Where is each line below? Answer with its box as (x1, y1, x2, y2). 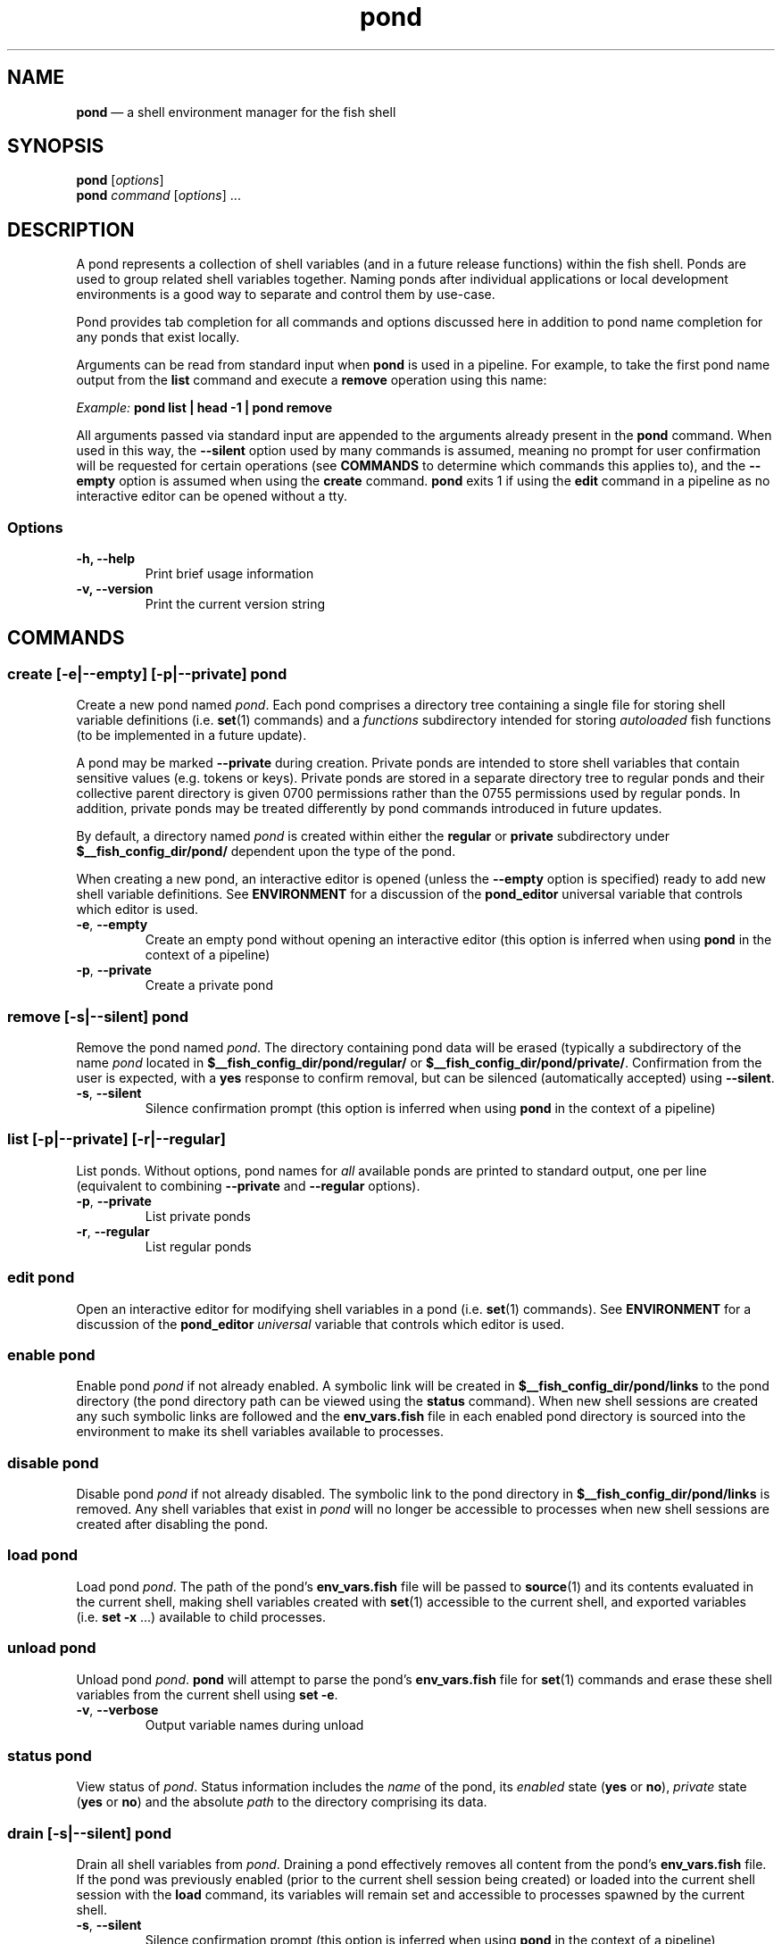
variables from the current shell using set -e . (76, 1686, 338, 1702)
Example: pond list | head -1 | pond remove (76, 400, 333, 416)
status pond (7, 1746, 92, 1765)
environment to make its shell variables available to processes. (76, 1424, 444, 1440)
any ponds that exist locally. (76, 329, 240, 345)
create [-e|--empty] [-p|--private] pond (7, 664, 287, 683)
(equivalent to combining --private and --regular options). (76, 1177, 420, 1193)
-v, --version (76, 581, 154, 597)
